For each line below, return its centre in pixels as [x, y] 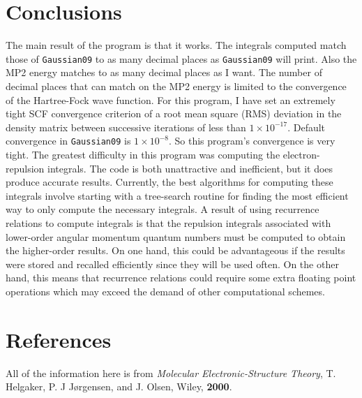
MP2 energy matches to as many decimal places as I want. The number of [164, 72]
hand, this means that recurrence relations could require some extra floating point [181, 278]
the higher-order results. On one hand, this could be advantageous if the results [175, 250]
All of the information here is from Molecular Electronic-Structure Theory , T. [171, 373]
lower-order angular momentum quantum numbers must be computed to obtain [176, 236]
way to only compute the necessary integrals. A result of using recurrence [163, 209]
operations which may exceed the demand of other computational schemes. [165, 291]
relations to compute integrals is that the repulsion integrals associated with [168, 222]
